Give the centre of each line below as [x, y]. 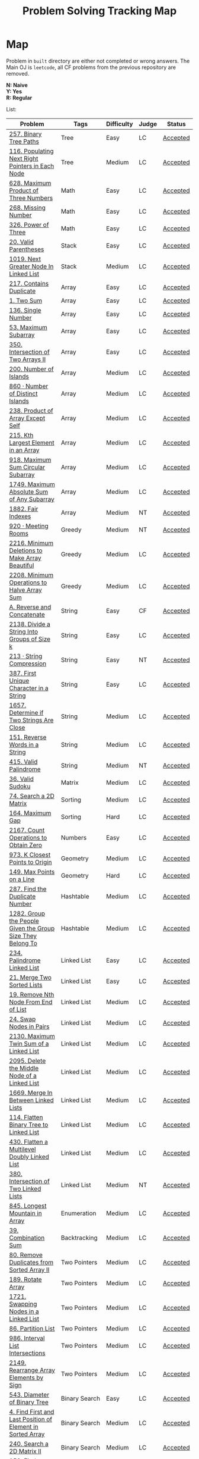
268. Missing [28, 208]
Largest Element [32, 443]
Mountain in [26, 1213]
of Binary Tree [29, 1402]
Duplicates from [31, 1262]
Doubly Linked [29, 1157]
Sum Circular [27, 467]
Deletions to [26, 550]
